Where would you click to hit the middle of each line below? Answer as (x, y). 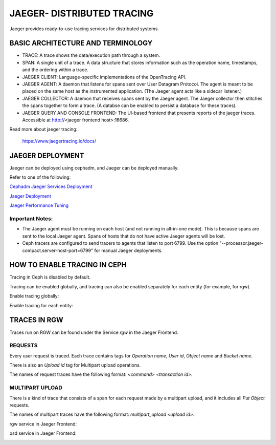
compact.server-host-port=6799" (58, 250)
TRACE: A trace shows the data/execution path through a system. (91, 55)
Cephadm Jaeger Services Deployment (51, 186)
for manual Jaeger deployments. (129, 250)
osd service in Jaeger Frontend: (43, 433)
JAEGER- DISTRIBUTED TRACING (82, 13)
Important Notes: (31, 219)
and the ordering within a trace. (55, 70)
